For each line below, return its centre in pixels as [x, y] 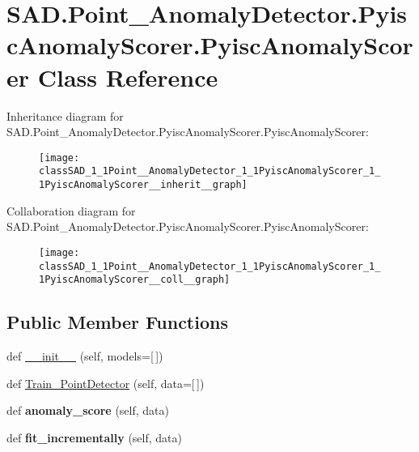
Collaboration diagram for [71, 210]
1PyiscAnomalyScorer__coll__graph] [135, 280]
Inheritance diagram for [65, 115]
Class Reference [128, 77]
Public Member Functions [117, 322]
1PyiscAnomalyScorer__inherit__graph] [143, 185]
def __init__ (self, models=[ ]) [85, 356]
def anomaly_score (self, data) [88, 410]
